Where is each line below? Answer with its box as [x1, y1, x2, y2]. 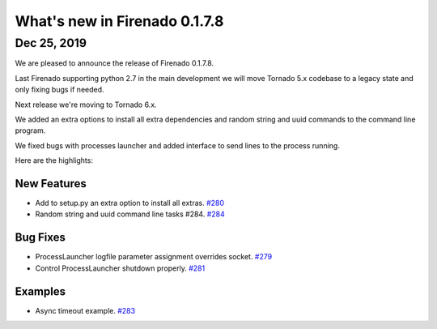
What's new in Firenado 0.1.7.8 [15, 12, 224, 30]
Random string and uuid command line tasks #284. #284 [35, 209, 226, 219]
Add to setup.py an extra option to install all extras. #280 [35, 199, 225, 208]
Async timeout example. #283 [35, 305, 136, 315]
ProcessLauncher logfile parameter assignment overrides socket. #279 [35, 252, 273, 262]
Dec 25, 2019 [15, 36, 87, 50]
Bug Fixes [15, 231, 66, 245]
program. [15, 126, 46, 135]
